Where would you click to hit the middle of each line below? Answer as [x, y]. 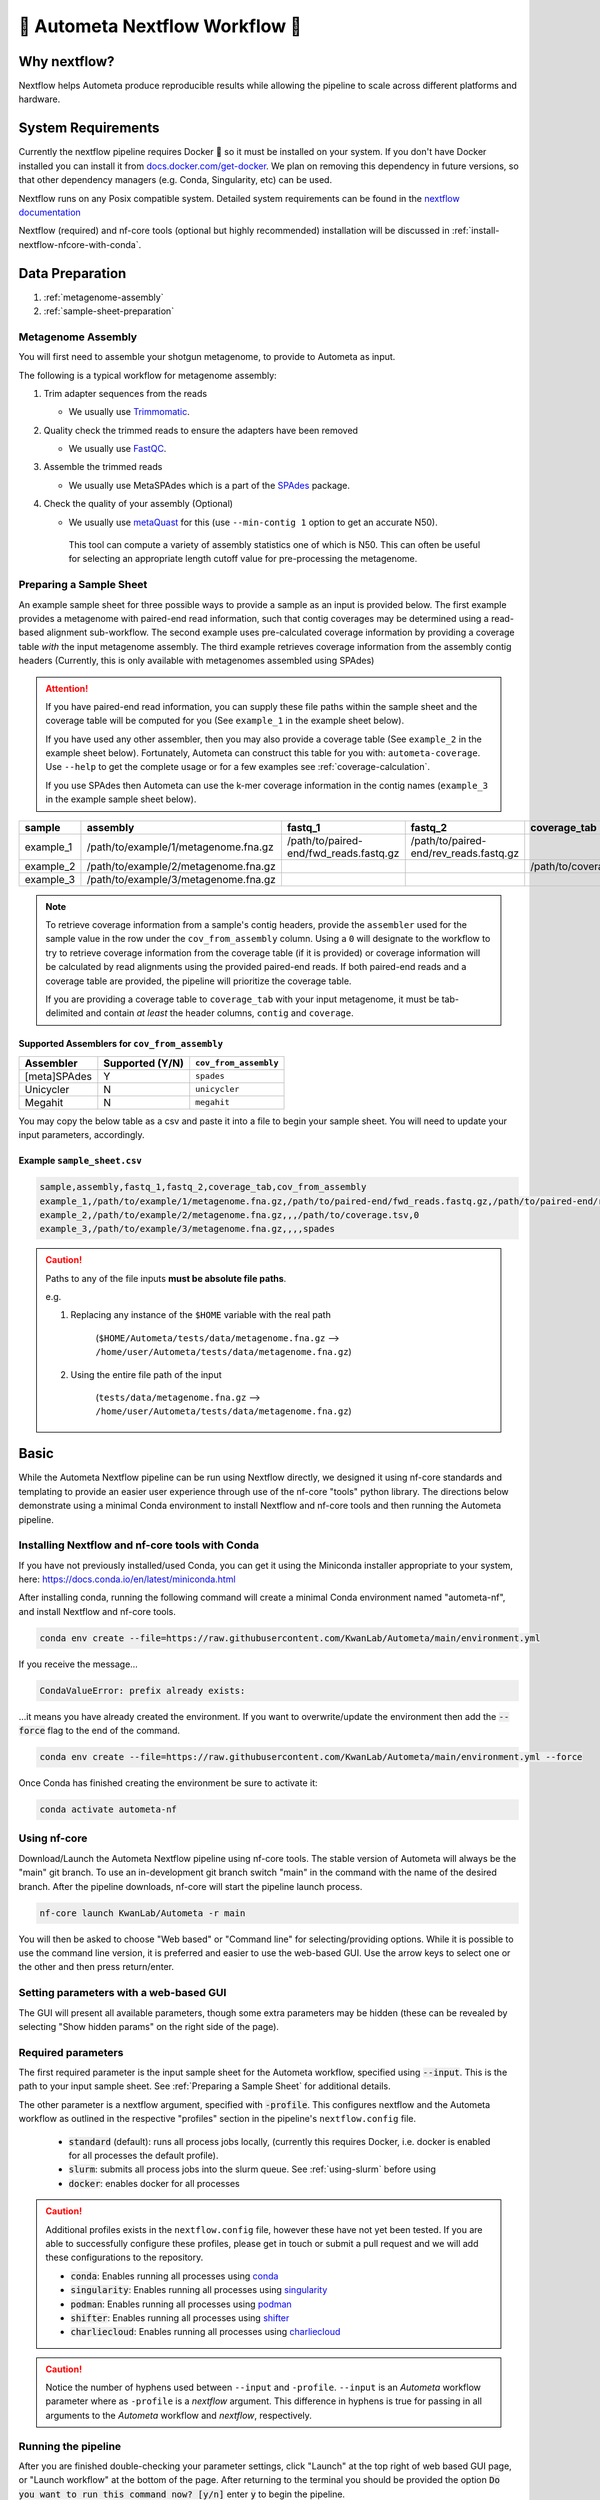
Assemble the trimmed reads [103, 467]
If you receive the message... [78, 1664]
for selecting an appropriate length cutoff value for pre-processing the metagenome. [243, 559]
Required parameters [71, 2052]
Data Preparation [72, 273]
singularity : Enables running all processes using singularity [199, 2290]
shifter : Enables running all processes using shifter [180, 2317]
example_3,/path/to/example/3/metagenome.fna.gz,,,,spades [187, 1229]
